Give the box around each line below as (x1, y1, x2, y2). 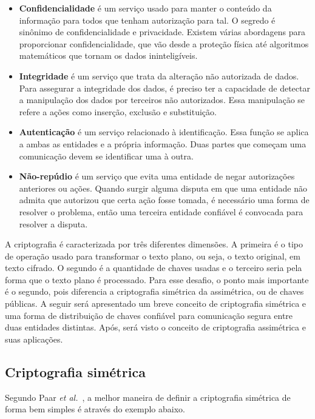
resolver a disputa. (19, 217, 88, 230)
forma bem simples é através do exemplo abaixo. (5, 403, 185, 415)
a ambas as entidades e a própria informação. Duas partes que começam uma (19, 137, 307, 150)
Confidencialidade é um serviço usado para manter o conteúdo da (19, 2, 272, 14)
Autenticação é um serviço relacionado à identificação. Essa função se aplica (19, 126, 309, 138)
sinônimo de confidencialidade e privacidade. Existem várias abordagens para (19, 25, 306, 38)
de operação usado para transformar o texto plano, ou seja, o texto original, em (5, 249, 300, 262)
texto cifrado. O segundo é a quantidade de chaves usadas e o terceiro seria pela (5, 261, 302, 274)
